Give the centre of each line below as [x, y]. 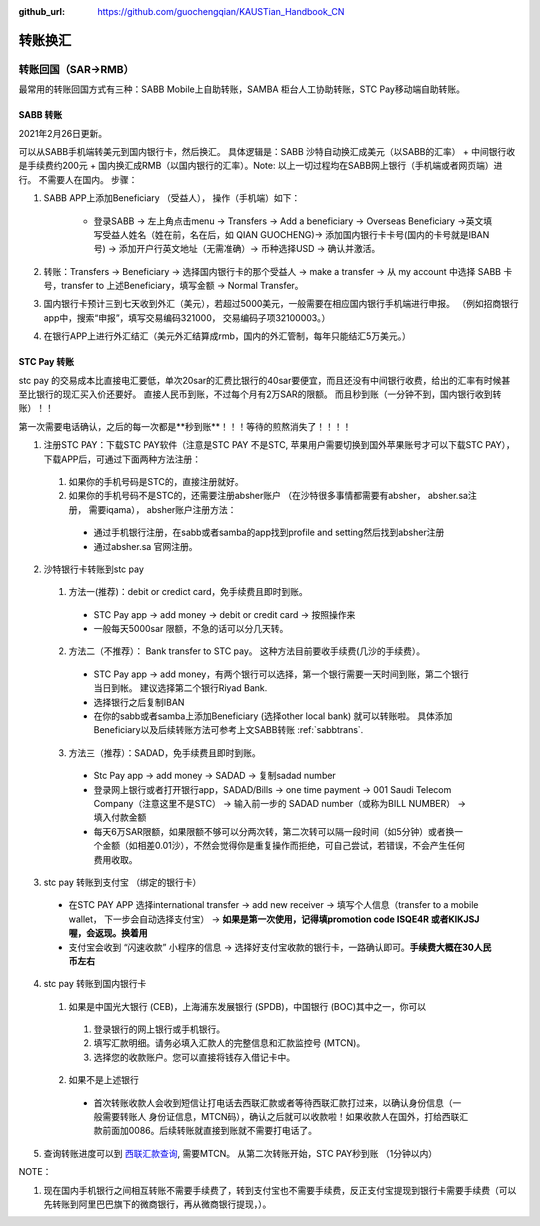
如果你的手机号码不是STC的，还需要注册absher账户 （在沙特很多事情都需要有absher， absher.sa [268, 496]
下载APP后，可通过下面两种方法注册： [122, 459]
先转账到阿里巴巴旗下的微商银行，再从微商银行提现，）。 [157, 1204]
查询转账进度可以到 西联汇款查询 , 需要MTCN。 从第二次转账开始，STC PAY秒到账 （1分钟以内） [240, 1153]
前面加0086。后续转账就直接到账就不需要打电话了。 [209, 1131]
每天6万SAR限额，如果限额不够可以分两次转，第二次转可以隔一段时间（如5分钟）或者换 [274, 831]
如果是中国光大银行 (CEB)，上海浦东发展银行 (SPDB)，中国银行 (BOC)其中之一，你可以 [247, 1006]
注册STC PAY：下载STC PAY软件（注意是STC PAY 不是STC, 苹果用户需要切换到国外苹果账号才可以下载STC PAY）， [279, 445]
